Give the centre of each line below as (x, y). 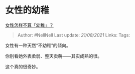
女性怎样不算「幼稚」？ (29, 25)
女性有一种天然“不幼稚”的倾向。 (38, 45)
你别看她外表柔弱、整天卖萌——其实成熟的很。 (53, 56)
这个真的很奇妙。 (23, 66)
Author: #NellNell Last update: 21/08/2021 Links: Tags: (74, 35)
